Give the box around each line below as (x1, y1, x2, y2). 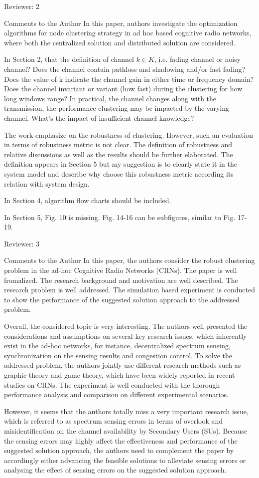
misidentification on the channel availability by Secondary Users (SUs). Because (4, 425, 248, 436)
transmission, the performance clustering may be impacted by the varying (4, 103, 230, 113)
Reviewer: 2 (4, 1, 39, 11)
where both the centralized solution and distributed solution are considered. (4, 37, 236, 47)
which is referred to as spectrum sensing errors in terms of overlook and (4, 416, 223, 426)
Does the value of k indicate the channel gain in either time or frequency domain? (4, 73, 254, 84)
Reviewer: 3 (4, 238, 39, 248)
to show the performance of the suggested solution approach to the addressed (4, 294, 240, 304)
